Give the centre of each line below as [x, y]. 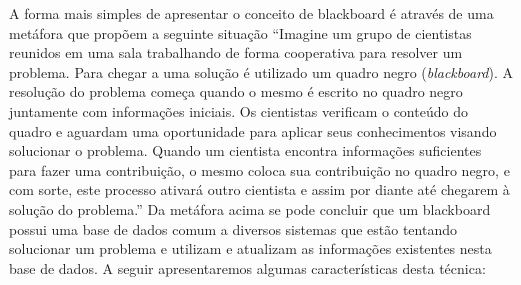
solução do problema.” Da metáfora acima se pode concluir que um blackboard [250, 208]
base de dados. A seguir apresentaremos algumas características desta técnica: [247, 267]
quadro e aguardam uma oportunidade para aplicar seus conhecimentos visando [253, 130]
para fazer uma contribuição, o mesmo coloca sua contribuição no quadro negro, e [259, 169]
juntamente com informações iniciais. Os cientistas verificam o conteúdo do [238, 110]
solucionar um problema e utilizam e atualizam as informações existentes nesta [250, 248]
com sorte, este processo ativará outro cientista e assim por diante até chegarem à [259, 189]
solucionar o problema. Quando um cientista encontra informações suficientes [245, 150]
